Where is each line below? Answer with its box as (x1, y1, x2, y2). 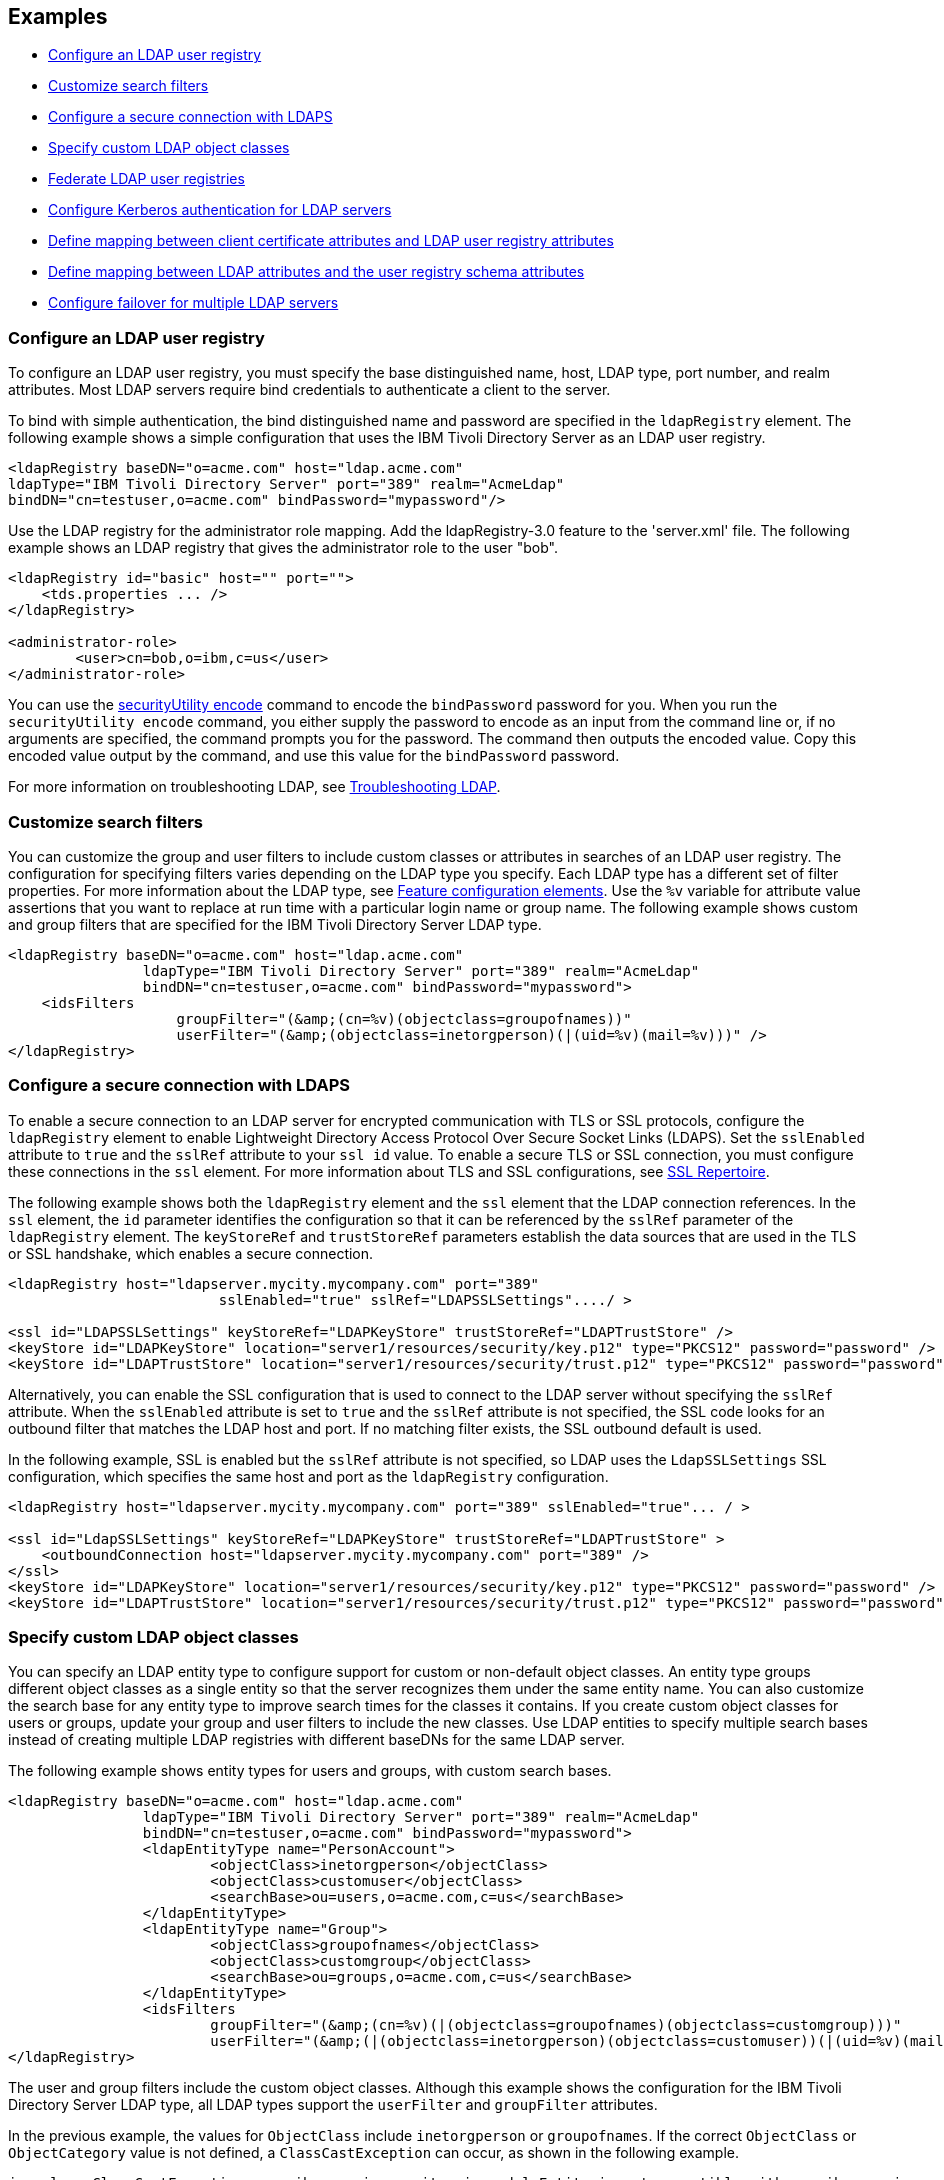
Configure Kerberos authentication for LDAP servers (48, 201, 392, 219)
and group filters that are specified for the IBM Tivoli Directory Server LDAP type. (8, 915, 542, 933)
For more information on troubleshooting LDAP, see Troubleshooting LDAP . (8, 778, 501, 796)
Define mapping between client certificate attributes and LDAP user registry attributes (48, 232, 614, 250)
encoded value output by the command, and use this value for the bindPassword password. (8, 747, 620, 765)
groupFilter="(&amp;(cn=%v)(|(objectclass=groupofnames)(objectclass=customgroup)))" (210, 2017, 902, 2034)
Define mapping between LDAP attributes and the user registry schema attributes (48, 263, 585, 281)
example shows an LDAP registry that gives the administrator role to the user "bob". (8, 539, 558, 557)
